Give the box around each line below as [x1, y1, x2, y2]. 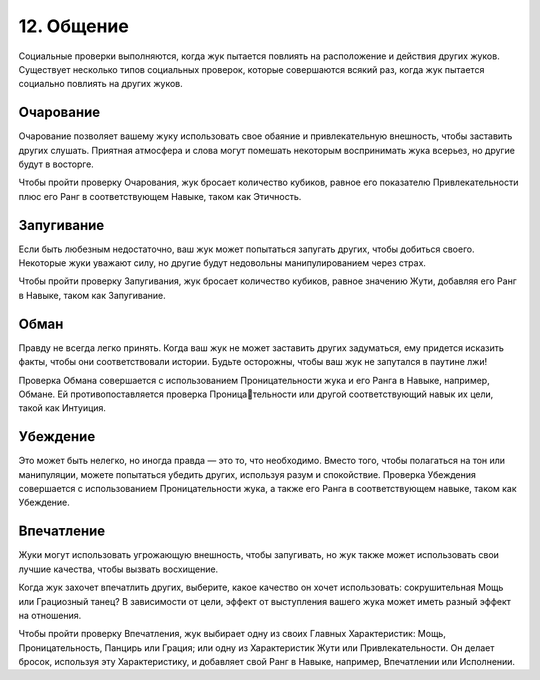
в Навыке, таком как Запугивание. [18, 289, 166, 301]
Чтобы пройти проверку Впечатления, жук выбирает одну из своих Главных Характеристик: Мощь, [18, 628, 447, 640]
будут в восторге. [18, 158, 94, 170]
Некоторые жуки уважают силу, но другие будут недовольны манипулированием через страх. [18, 257, 427, 269]
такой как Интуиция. [18, 402, 107, 414]
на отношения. [18, 609, 82, 621]
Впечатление [18, 523, 106, 540]
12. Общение [18, 15, 129, 37]
